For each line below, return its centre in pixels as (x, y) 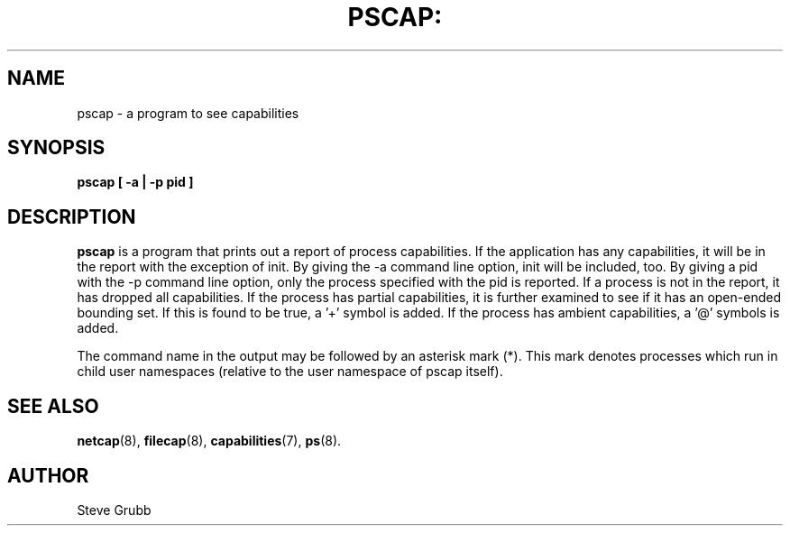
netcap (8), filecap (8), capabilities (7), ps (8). (209, 441)
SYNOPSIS (56, 148)
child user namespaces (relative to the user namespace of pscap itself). (290, 372)
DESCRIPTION (72, 216)
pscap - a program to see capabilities (188, 113)
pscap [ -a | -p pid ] (135, 182)
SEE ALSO (53, 406)
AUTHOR (48, 475)
